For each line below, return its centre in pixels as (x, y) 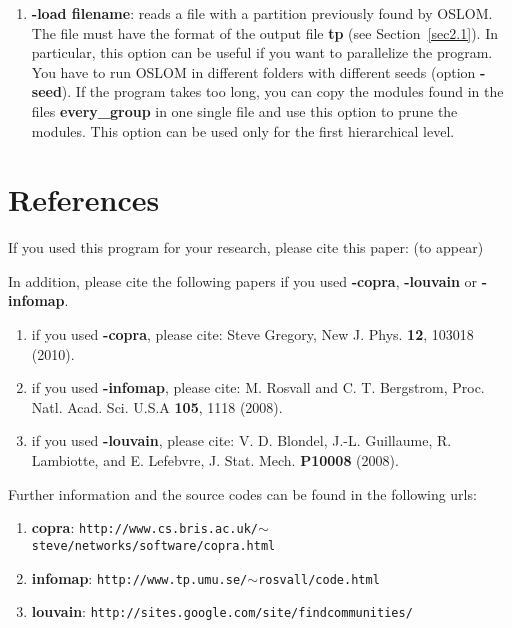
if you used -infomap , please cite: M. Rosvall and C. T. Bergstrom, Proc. (258, 387)
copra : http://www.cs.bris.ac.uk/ (144, 527)
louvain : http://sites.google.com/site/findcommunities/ (222, 611)
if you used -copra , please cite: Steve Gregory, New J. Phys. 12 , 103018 (252, 334)
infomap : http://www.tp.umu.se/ (139, 577)
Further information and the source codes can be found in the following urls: (242, 493)
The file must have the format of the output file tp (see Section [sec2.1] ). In (264, 32)
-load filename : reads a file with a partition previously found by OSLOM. (262, 13)
